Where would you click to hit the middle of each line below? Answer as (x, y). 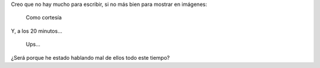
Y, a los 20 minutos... (36, 31)
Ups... (33, 45)
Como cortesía (44, 18)
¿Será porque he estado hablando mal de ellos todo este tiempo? (90, 57)
